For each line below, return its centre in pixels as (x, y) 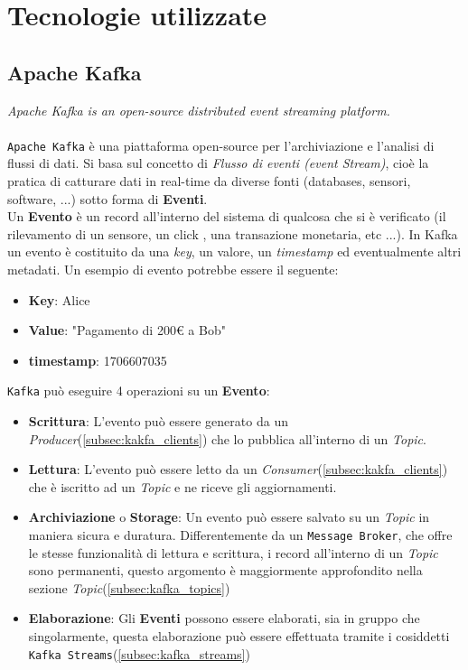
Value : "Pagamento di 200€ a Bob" (127, 330)
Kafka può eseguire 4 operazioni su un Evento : (139, 391)
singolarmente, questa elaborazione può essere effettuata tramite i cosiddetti (239, 636)
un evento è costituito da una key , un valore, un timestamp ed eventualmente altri (234, 251)
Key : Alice (59, 299)
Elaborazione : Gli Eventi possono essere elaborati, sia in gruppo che (224, 618)
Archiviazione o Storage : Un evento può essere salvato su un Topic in (229, 517)
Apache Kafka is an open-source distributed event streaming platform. (199, 110)
